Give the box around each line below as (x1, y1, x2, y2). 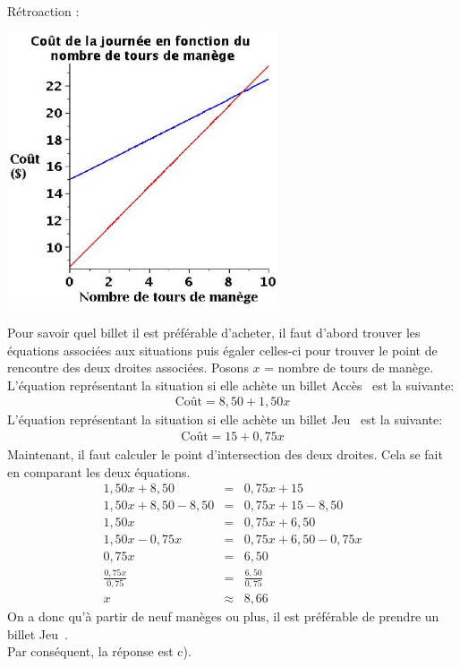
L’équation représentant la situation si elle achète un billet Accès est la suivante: (7, 375, 455, 394)
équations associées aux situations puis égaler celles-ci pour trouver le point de (7, 340, 438, 359)
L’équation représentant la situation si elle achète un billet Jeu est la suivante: (7, 410, 443, 429)
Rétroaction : (7, 2, 80, 20)
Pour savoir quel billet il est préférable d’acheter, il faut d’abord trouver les (7, 323, 421, 342)
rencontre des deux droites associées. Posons (7, 358, 249, 377)
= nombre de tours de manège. (264, 358, 434, 377)
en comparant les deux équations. (7, 462, 191, 481)
